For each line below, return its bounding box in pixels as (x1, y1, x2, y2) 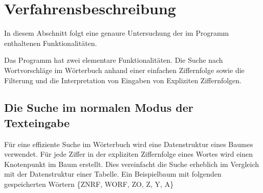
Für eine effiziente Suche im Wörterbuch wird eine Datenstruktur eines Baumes (4, 138, 253, 149)
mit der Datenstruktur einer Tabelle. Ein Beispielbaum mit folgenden (4, 168, 222, 179)
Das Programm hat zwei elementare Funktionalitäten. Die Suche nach (4, 55, 223, 65)
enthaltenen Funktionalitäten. (4, 37, 97, 48)
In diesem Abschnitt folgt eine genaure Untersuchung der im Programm (4, 28, 229, 38)
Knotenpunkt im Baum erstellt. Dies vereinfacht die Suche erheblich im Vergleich (4, 158, 259, 169)
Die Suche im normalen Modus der (4, 100, 193, 115)
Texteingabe (4, 114, 70, 130)
